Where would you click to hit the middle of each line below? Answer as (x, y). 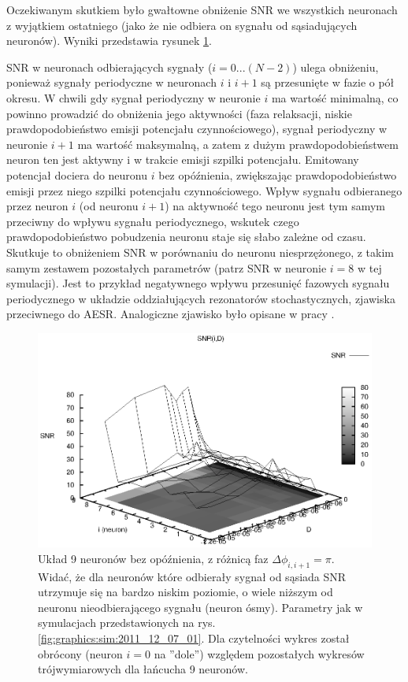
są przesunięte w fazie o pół (328, 82)
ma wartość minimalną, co (335, 97)
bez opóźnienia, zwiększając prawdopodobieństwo (278, 174)
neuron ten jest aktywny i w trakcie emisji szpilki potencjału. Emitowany (183, 159)
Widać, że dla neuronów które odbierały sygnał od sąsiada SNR (192, 576)
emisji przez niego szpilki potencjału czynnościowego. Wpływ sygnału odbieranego (204, 190)
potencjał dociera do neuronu (77, 174)
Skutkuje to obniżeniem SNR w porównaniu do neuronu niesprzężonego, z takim (200, 252)
